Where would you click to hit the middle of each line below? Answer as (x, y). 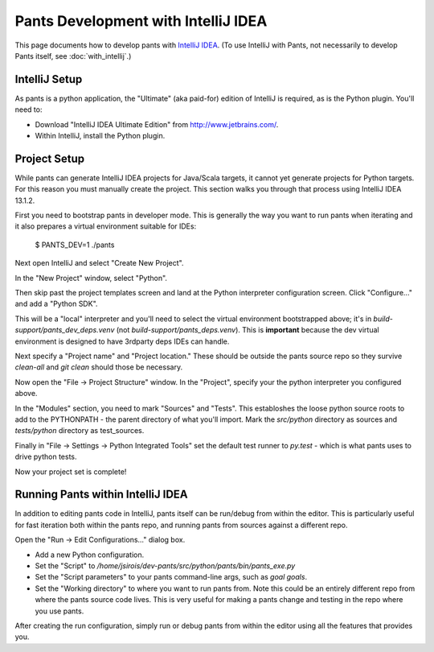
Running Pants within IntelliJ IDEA (101, 495)
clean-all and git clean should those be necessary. (99, 367)
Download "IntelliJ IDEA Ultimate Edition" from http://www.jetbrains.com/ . (157, 124)
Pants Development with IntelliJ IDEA (141, 21)
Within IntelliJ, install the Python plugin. (100, 136)
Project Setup (50, 158)
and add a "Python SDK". (56, 304)
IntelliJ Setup (49, 79)
